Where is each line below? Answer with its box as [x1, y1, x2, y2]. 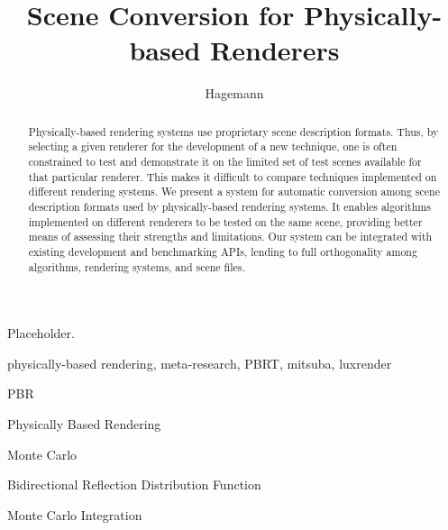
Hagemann [205, 84, 264, 103]
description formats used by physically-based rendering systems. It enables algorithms [28, 198, 431, 214]
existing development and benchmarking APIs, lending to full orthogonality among [28, 243, 417, 259]
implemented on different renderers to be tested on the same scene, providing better [28, 214, 423, 229]
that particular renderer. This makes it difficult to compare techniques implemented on [28, 169, 437, 184]
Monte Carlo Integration [7, 505, 142, 524]
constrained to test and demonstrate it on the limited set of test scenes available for [28, 154, 422, 169]
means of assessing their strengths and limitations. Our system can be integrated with [28, 229, 433, 244]
